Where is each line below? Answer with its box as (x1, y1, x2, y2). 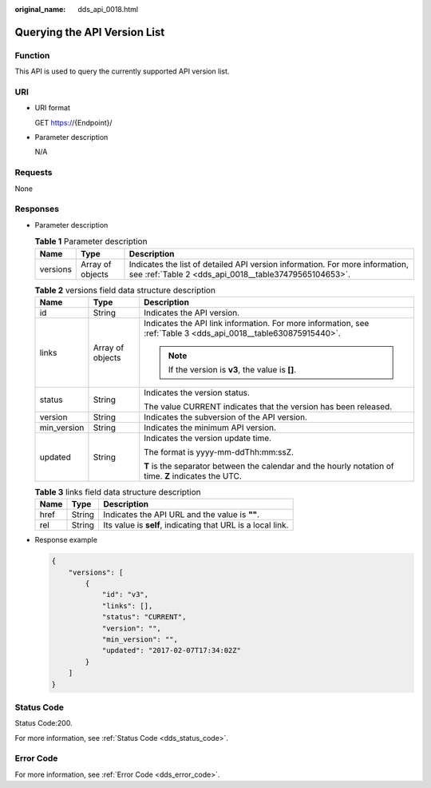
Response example (34, 535, 97, 545)
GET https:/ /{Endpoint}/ (34, 117, 113, 127)
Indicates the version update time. (144, 432, 271, 444)
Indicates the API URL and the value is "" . (103, 509, 259, 520)
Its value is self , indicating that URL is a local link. (103, 519, 289, 531)
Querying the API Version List (14, 25, 165, 39)
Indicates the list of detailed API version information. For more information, (129, 258, 409, 269)
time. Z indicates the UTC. (144, 470, 243, 481)
